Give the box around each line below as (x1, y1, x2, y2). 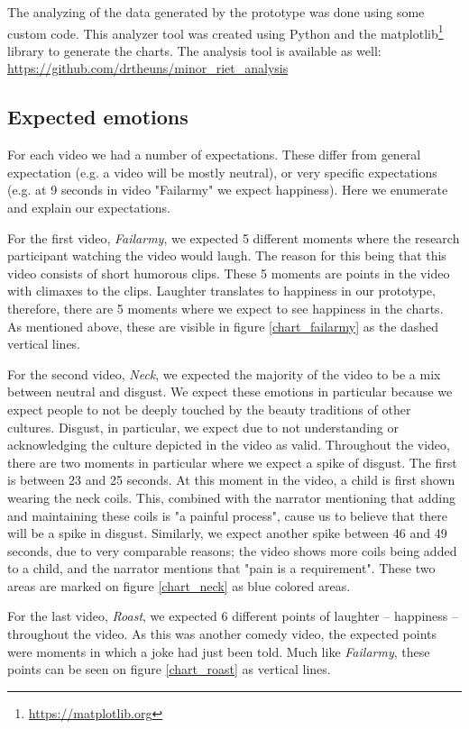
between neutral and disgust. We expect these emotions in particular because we (7, 382, 453, 401)
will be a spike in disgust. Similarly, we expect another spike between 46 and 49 (7, 524, 447, 542)
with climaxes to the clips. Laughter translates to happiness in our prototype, (7, 281, 436, 300)
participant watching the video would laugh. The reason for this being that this (7, 246, 446, 265)
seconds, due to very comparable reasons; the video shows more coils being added (7, 541, 457, 560)
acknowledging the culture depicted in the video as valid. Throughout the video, (7, 435, 450, 454)
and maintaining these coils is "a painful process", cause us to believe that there (7, 506, 447, 524)
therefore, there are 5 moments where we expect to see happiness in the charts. (7, 298, 444, 317)
